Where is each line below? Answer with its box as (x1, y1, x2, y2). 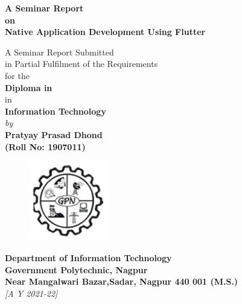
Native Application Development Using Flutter (5, 25, 206, 38)
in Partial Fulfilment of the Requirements (5, 57, 158, 70)
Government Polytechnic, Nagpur (5, 263, 148, 276)
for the (5, 69, 30, 81)
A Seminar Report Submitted (5, 45, 114, 58)
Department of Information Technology (5, 252, 172, 264)
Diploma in (5, 81, 53, 93)
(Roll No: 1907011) (5, 140, 86, 153)
